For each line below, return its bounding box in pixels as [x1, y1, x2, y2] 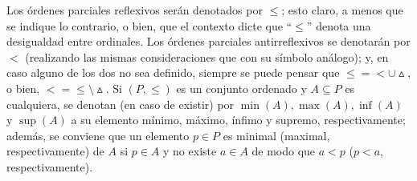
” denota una [306, 17, 371, 34]
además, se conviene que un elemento [6, 127, 190, 143]
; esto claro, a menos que [281, 2, 403, 18]
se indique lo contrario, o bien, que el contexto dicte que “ [6, 17, 292, 34]
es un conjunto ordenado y [176, 79, 307, 96]
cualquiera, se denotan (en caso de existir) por [6, 95, 235, 112]
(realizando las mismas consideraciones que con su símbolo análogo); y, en [25, 48, 389, 65]
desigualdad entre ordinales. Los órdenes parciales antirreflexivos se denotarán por [6, 33, 411, 50]
